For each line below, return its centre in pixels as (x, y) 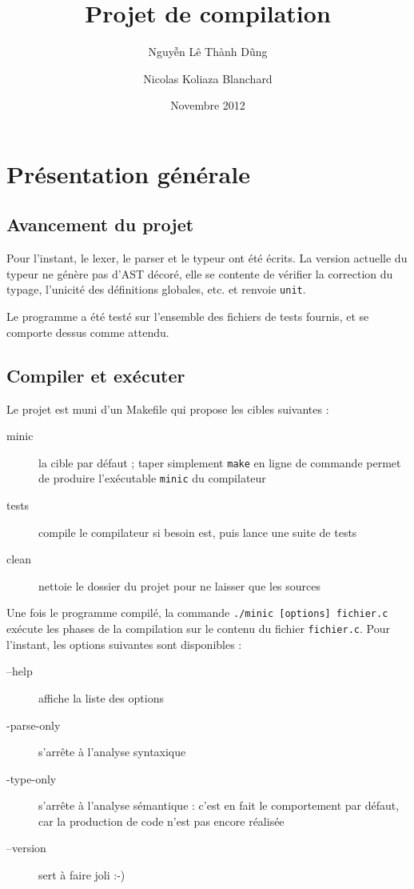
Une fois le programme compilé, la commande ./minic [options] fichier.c (197, 613)
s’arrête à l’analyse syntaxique (112, 752)
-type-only (32, 778)
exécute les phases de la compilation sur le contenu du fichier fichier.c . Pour (198, 629)
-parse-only (34, 725)
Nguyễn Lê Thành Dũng (208, 52)
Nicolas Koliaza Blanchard (208, 78)
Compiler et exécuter (96, 375)
